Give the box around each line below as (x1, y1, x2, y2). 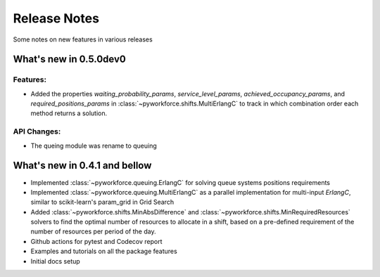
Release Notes (13, 11, 100, 26)
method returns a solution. (30, 109, 108, 117)
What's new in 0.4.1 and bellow (13, 160, 152, 172)
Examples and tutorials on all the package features (30, 247, 177, 256)
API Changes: (13, 127, 61, 136)
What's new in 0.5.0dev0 (13, 53, 126, 65)
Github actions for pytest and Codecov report (30, 237, 163, 245)
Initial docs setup (30, 257, 80, 265)
